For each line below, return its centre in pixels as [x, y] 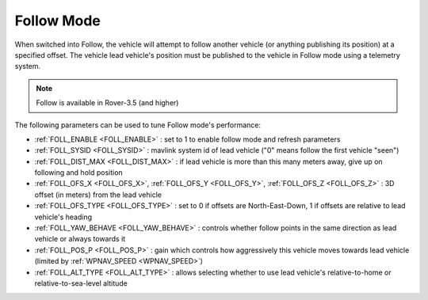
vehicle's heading [63, 217]
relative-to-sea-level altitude [81, 283]
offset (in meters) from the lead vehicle [98, 195]
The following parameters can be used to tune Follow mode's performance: [138, 125]
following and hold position [78, 173]
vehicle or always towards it [80, 239]
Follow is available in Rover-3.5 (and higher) [107, 103]
